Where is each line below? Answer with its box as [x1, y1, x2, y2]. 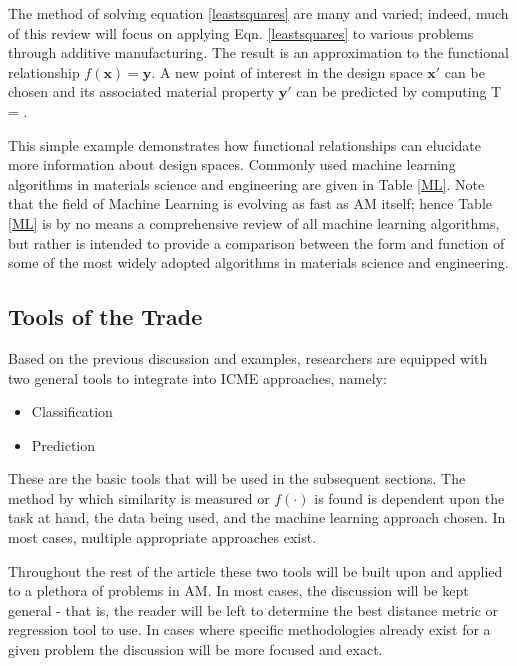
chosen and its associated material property [8, 81, 275, 102]
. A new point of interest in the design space [151, 61, 423, 82]
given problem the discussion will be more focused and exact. [8, 639, 383, 660]
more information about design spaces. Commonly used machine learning [8, 154, 456, 175]
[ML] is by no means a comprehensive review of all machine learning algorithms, [8, 212, 500, 233]
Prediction [31, 434, 96, 455]
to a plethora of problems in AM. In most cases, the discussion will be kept [8, 580, 469, 601]
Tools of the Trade [8, 301, 203, 332]
